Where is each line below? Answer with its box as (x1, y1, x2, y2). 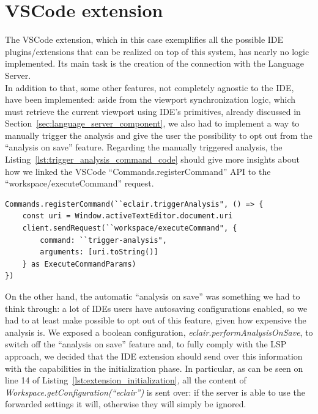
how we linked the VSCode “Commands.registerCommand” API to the (5, 164, 271, 177)
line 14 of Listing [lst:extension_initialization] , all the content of (5, 374, 246, 386)
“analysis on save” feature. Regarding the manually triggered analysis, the (5, 141, 283, 153)
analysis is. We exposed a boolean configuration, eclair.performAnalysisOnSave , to (5, 325, 313, 338)
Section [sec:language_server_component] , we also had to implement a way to (5, 117, 300, 130)
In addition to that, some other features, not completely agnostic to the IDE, (5, 81, 294, 94)
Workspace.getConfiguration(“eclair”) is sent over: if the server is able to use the (5, 385, 305, 398)
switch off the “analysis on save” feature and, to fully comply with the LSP (5, 338, 287, 350)
